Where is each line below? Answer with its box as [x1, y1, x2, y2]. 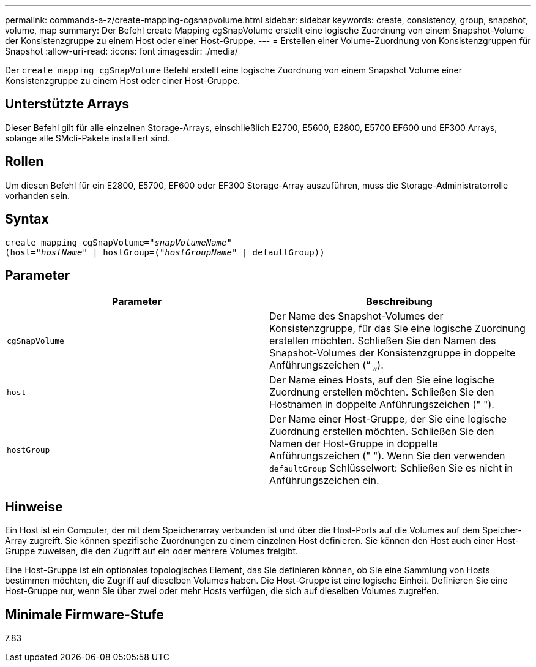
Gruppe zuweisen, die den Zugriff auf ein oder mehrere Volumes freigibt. [5, 546, 299, 557]
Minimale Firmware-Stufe [5, 606, 164, 622]
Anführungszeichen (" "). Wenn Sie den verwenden [269, 450, 505, 462]
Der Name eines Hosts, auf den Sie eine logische [269, 374, 494, 386]
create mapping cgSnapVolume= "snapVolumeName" [5, 237, 232, 247]
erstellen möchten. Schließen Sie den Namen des [269, 334, 496, 347]
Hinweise [5, 499, 63, 514]
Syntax [5, 211, 49, 227]
